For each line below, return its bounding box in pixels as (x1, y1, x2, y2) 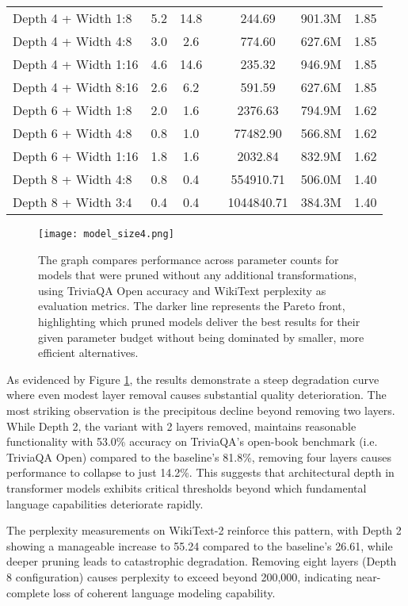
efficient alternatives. (38, 344, 139, 361)
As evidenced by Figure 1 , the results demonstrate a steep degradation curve (6, 370, 379, 387)
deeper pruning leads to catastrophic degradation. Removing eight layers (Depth (6, 553, 397, 570)
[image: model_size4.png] (38, 228, 174, 240)
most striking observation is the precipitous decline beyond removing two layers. (6, 402, 395, 418)
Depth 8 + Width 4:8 (13, 170, 132, 188)
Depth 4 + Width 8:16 (13, 78, 139, 96)
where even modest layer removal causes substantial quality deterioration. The (6, 386, 387, 403)
